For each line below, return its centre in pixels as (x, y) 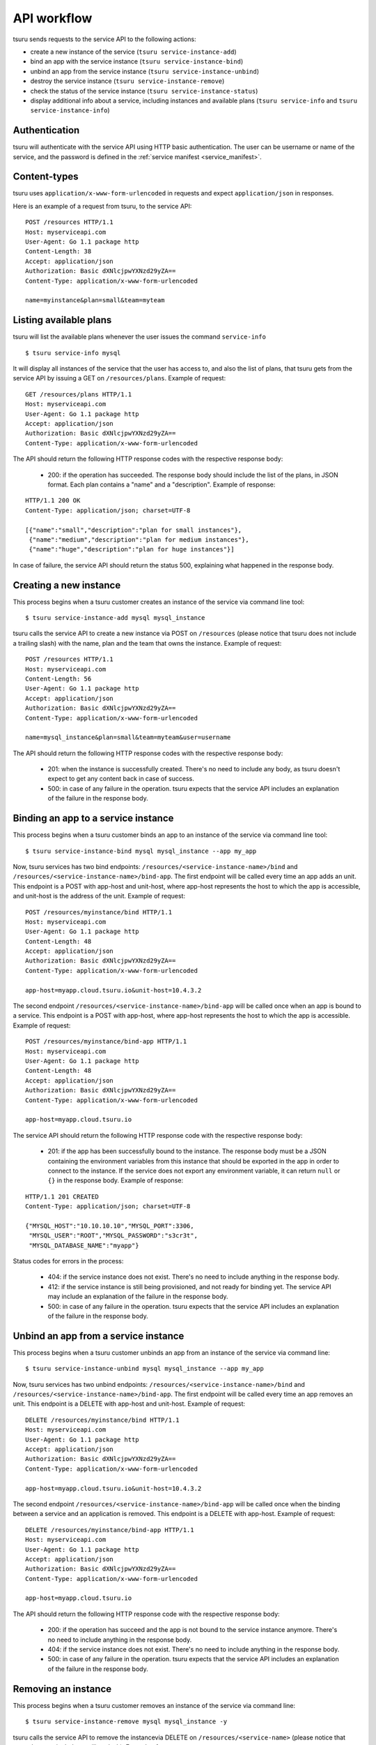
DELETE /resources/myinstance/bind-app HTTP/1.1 (110, 1530)
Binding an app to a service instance (93, 818)
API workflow (53, 18)
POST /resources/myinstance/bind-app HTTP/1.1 (106, 1041)
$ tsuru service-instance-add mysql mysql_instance (115, 618)
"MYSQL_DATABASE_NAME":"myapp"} (84, 1245)
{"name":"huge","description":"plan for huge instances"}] (132, 549)
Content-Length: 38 (58, 252)
